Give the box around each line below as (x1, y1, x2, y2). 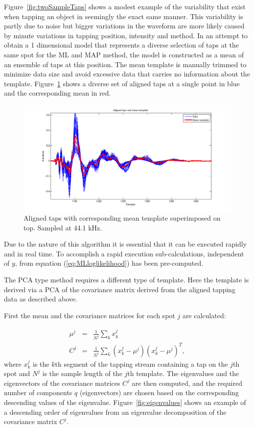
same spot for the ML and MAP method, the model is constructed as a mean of (4, 49, 244, 59)
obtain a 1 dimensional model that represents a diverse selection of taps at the (4, 40, 239, 50)
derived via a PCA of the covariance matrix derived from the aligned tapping (4, 284, 235, 294)
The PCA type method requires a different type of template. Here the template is (4, 275, 249, 285)
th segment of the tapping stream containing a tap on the (55, 358, 228, 369)
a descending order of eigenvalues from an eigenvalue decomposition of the (4, 406, 227, 417)
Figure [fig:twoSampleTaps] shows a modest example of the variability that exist (4, 1, 246, 11)
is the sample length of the (42, 368, 122, 378)
